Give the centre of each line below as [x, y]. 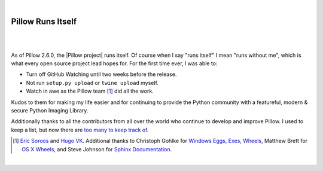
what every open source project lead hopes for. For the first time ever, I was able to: [114, 63]
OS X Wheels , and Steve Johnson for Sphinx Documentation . [97, 149]
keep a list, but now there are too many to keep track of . [80, 130]
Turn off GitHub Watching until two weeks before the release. [101, 74]
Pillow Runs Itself [44, 21]
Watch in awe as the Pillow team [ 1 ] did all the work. [90, 91]
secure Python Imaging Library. [50, 111]
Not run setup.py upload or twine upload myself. [92, 83]
